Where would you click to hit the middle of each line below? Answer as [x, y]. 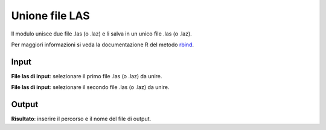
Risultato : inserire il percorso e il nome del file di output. [81, 119]
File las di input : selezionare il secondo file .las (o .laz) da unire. [90, 87]
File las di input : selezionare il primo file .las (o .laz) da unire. [87, 76]
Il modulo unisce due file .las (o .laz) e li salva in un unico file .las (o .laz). [102, 34]
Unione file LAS [50, 16]
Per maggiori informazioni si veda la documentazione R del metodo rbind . [103, 45]
